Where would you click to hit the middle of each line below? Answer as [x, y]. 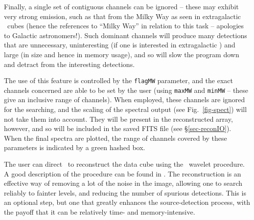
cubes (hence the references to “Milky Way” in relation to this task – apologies [126, 26]
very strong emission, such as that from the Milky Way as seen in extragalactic [123, 16]
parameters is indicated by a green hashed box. [75, 147]
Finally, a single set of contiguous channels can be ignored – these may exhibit [121, 6]
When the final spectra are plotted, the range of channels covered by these [115, 138]
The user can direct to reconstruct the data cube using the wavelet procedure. [124, 164]
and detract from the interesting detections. [69, 64]
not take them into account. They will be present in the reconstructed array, [118, 119]
